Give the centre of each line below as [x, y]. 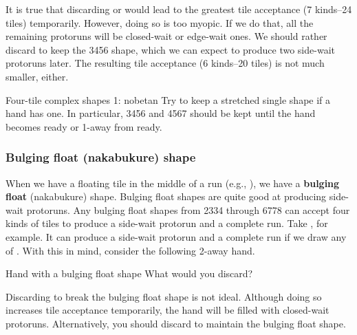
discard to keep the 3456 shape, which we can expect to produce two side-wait [170, 49]
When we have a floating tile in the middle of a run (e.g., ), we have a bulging [173, 183]
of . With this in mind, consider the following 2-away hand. [130, 250]
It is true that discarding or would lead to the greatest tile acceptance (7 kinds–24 [179, 9]
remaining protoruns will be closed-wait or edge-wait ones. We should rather [166, 36]
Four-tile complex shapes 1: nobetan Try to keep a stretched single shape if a [168, 99]
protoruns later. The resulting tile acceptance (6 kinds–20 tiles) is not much [165, 63]
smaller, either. [37, 76]
